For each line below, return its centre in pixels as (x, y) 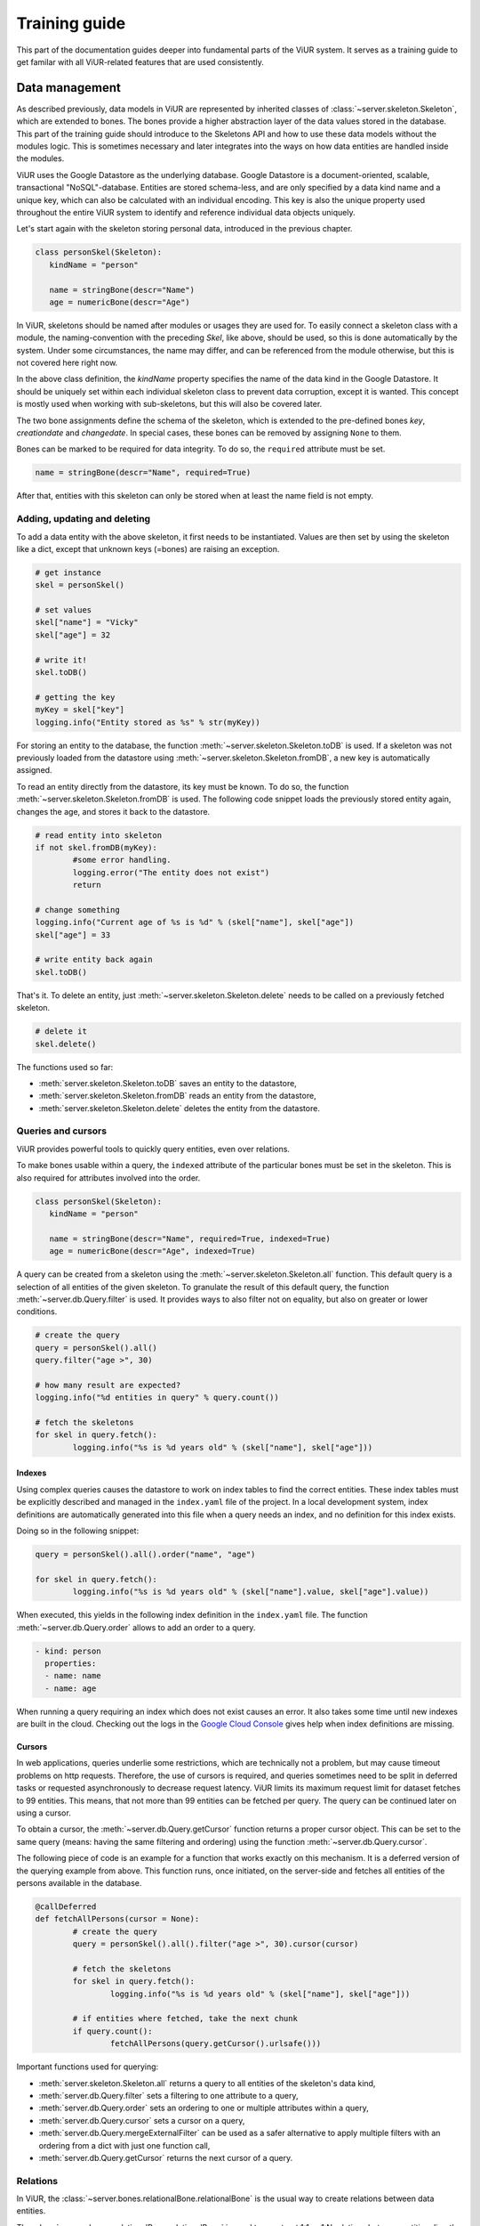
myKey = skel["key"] (80, 710)
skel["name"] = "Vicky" (87, 622)
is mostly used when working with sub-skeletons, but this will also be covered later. (169, 404)
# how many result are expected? (108, 1385)
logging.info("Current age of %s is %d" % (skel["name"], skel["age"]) (195, 922)
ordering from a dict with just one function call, (124, 2145)
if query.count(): (112, 2031)
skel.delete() (66, 1044)
